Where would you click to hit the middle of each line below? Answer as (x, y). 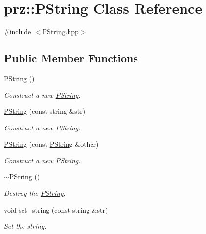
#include (18, 32)
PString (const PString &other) (51, 144)
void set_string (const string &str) (56, 209)
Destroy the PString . (35, 193)
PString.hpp (60, 32)
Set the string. (25, 226)
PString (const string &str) (45, 111)
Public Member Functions (71, 58)
